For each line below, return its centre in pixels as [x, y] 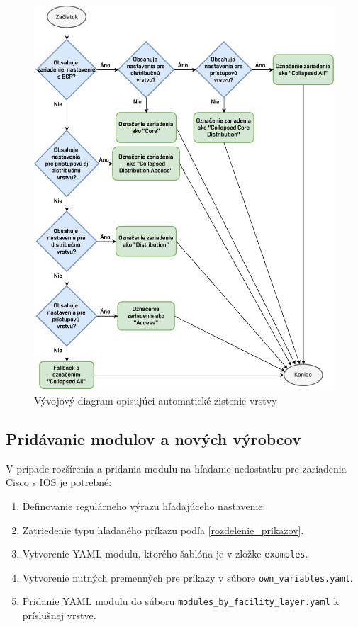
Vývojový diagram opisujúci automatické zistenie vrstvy [156, 400]
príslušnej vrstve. [59, 615]
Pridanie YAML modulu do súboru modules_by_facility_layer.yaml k [180, 601]
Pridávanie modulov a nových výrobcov [153, 438]
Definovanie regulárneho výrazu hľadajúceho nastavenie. [144, 505]
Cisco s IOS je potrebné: [59, 482]
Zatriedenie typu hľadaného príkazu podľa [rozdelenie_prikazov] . [163, 530]
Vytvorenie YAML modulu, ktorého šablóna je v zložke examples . [165, 554]
